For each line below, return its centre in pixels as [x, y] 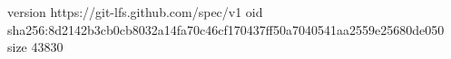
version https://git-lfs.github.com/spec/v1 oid [135, 12]
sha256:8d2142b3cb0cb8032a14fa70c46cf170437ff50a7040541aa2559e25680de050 [226, 29]
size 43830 [35, 47]
